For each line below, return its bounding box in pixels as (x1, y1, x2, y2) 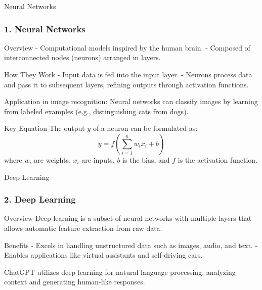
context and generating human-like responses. (4, 276, 145, 287)
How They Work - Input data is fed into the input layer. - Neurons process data (4, 69, 252, 79)
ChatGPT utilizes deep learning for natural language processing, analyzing (4, 266, 236, 277)
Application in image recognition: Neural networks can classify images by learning (4, 96, 258, 107)
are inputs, (81, 154, 115, 165)
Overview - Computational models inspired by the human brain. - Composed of (4, 42, 250, 53)
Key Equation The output (4, 123, 85, 133)
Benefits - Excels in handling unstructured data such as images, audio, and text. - (4, 239, 258, 250)
